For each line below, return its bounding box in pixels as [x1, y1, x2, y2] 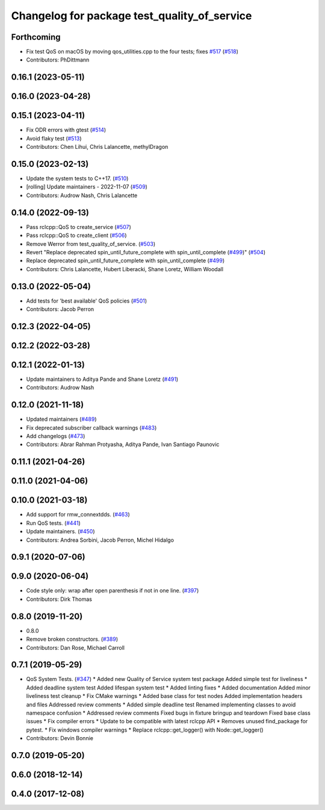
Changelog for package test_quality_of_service [11, 9, 252, 22]
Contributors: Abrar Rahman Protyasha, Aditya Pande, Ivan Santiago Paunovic [26, 441, 220, 448]
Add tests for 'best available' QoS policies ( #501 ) [26, 297, 147, 304]
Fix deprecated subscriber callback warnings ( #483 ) [26, 424, 157, 431]
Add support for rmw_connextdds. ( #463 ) [26, 511, 131, 518]
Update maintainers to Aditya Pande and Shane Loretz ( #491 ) [26, 375, 179, 383]
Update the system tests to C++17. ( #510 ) [26, 175, 129, 182]
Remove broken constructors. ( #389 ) [26, 636, 119, 643]
